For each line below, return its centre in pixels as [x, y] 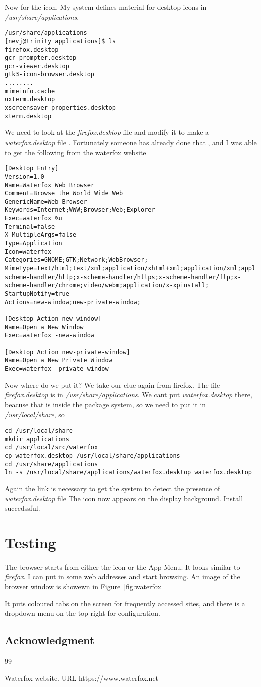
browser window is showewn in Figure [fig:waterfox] [84, 586]
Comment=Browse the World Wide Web [64, 193]
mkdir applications [37, 439]
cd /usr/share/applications [51, 464]
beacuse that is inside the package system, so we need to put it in [105, 404]
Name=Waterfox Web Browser [49, 185]
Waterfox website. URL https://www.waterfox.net [82, 678]
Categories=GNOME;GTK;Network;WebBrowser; [76, 260]
